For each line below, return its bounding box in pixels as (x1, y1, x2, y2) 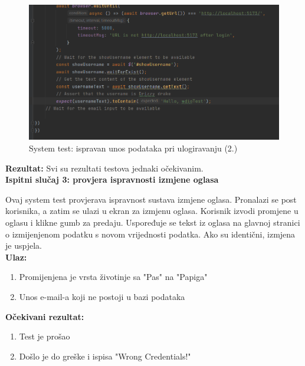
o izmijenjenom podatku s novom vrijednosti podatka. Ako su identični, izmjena (5, 227, 296, 240)
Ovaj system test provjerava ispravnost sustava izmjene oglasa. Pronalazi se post (5, 193, 297, 205)
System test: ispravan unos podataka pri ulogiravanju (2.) (29, 142, 238, 154)
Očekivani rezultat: (5, 310, 84, 322)
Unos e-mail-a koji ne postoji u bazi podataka (19, 290, 185, 302)
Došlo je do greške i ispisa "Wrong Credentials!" (19, 349, 191, 362)
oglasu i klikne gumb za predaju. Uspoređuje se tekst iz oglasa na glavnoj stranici (5, 216, 300, 228)
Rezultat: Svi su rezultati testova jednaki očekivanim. (5, 161, 204, 174)
